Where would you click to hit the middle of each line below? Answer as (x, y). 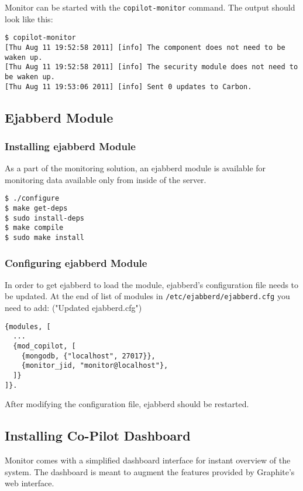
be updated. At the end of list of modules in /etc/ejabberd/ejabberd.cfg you (147, 296)
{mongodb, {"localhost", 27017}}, (88, 356)
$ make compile (34, 228)
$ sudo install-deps (45, 218)
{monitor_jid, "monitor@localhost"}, (95, 366)
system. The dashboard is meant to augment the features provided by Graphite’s (150, 471)
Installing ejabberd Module (70, 146)
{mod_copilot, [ (44, 346)
